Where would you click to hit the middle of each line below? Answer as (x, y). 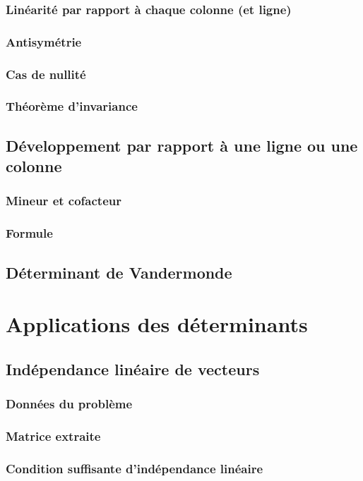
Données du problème (69, 404)
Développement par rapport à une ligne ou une (182, 145)
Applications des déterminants (157, 324)
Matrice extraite (53, 436)
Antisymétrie (44, 41)
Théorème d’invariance (72, 106)
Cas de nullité (46, 74)
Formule (29, 233)
